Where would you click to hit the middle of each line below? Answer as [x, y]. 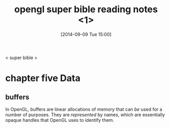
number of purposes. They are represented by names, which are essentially [85, 114]
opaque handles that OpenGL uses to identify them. [60, 120]
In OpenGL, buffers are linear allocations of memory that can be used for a [84, 109]
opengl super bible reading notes [86, 9]
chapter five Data [43, 78]
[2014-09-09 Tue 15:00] [86, 34]
